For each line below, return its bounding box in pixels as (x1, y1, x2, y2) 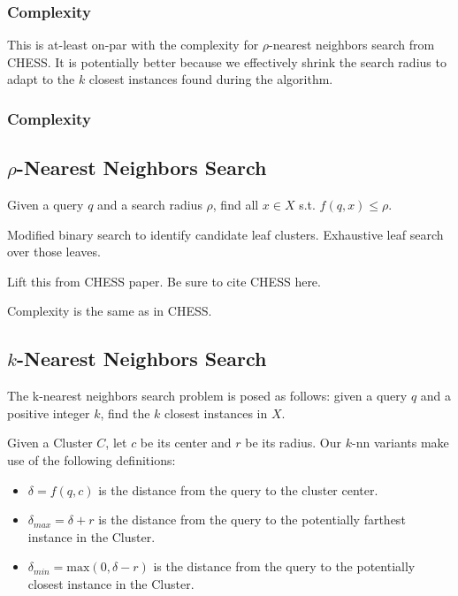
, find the (100, 403, 150, 422)
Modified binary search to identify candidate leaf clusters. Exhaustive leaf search (7, 225, 444, 243)
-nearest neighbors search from (269, 35, 435, 54)
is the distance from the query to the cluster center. (98, 480, 378, 499)
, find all (212, 195, 259, 214)
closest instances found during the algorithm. (88, 70, 333, 88)
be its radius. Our (245, 433, 342, 452)
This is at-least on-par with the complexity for (7, 35, 259, 54)
